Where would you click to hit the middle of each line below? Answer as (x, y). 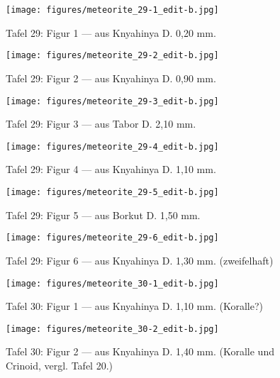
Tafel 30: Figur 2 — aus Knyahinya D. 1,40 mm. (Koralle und (140, 351)
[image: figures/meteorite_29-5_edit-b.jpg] (112, 192)
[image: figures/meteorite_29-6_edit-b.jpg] (112, 238)
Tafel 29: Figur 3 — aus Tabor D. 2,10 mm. (101, 124)
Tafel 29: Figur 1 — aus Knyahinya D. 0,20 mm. (111, 32)
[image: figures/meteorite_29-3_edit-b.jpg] (112, 101)
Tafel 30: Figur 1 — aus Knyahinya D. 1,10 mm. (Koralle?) (134, 306)
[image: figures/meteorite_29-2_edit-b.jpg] (112, 56)
